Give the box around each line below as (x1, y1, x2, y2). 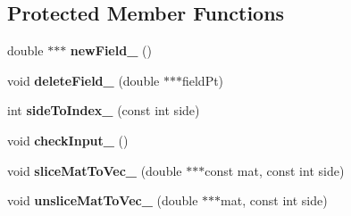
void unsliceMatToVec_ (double (7, 191, 198, 210)
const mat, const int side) (205, 161, 345, 179)
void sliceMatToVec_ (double (7, 161, 182, 179)
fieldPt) (181, 71, 224, 89)
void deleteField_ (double (7, 71, 160, 89)
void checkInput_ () (7, 130, 129, 149)
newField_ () (70, 41, 152, 60)
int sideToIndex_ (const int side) (7, 101, 200, 120)
